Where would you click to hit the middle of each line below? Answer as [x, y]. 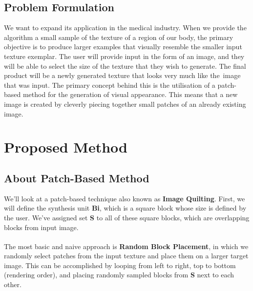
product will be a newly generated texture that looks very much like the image [122, 75]
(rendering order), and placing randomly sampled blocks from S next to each [119, 275]
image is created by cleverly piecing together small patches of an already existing [125, 104]
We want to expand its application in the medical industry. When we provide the [125, 28]
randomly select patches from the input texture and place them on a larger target [126, 256]
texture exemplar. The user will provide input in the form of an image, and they [124, 56]
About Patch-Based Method [77, 178]
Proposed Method [66, 147]
